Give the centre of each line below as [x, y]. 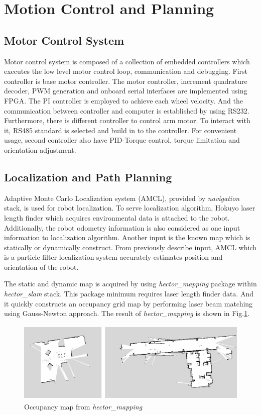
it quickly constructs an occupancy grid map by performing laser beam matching [128, 303]
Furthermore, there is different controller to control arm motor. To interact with [127, 120]
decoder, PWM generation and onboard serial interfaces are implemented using [126, 91]
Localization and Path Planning [88, 177]
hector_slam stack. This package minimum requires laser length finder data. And [129, 294]
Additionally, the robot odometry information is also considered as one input [122, 227]
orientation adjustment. [40, 149]
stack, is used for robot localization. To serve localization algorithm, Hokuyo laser [130, 208]
